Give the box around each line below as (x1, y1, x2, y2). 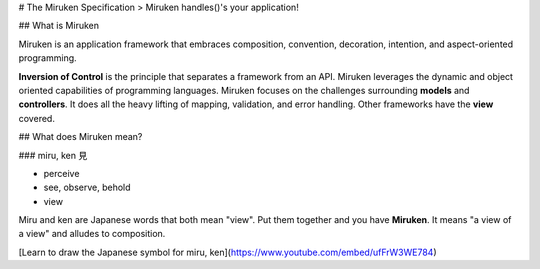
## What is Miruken (18, 20, 100, 32)
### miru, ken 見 (18, 149, 88, 161)
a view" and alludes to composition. (18, 228, 166, 240)
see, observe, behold (43, 181, 131, 194)
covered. (18, 112, 55, 124)
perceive (43, 167, 80, 179)
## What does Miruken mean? (18, 131, 143, 143)
